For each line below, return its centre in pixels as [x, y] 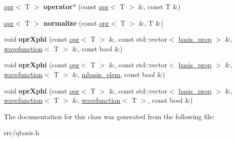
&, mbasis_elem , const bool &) [119, 74]
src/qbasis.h [22, 133]
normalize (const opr [76, 23]
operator [58, 6]
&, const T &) [159, 6]
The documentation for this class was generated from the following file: [109, 116]
